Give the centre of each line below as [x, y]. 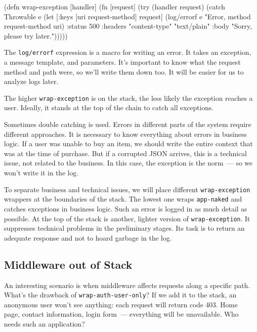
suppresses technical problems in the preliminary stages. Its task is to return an [125, 228]
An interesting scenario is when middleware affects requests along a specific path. [127, 285]
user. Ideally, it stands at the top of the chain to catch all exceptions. [109, 107]
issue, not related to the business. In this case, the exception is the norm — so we [128, 163]
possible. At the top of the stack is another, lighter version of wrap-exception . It [127, 218]
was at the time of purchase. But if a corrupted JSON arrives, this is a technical [126, 153]
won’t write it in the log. [41, 173]
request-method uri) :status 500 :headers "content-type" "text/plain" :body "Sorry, [128, 26]
